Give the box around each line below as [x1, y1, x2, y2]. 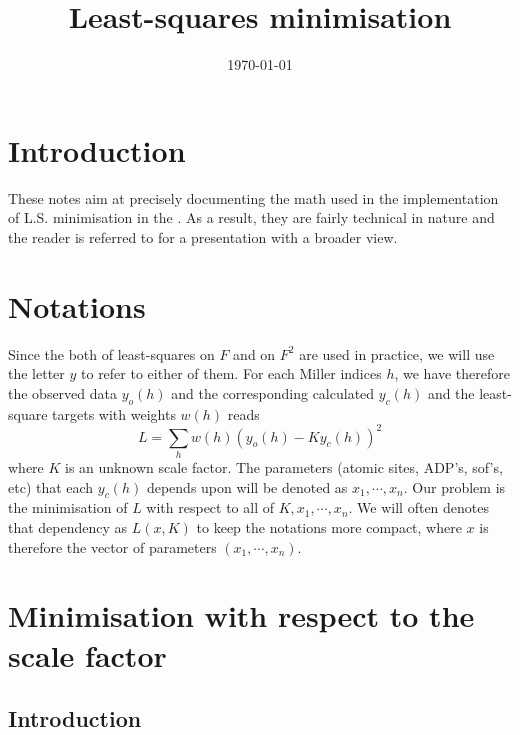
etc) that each [8, 476, 94, 497]
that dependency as [8, 516, 128, 537]
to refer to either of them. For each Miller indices [81, 363, 382, 384]
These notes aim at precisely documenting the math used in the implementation [8, 187, 499, 208]
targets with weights [52, 403, 176, 424]
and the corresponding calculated [171, 382, 375, 403]
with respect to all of [146, 497, 275, 518]
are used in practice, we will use [299, 343, 495, 364]
